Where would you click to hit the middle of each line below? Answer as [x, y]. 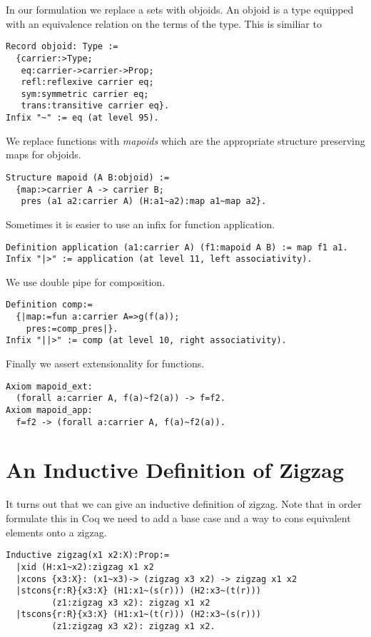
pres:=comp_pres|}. [72, 328]
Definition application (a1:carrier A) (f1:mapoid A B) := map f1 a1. [177, 247]
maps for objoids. [44, 154]
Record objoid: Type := [62, 47]
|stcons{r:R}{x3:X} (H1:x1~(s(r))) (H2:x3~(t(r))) [138, 591]
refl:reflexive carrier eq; [87, 82]
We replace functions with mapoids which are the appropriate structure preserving [185, 140]
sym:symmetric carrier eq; [85, 94]
